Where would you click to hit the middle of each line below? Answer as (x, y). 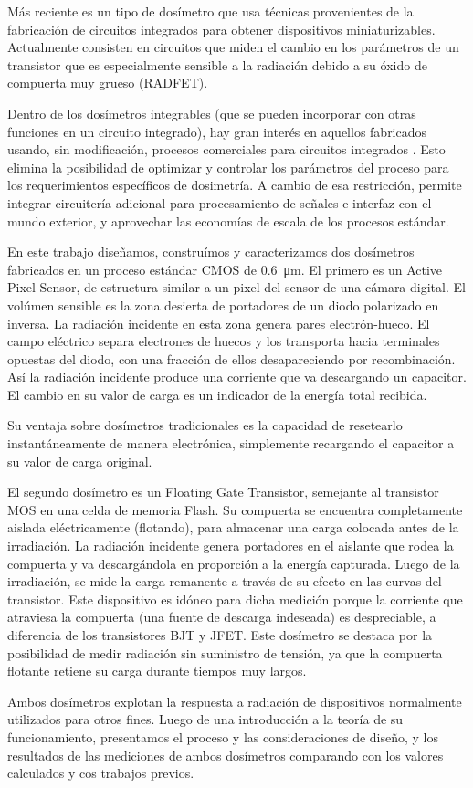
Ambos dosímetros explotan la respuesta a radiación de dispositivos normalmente (235, 701)
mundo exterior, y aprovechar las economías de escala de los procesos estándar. (228, 221)
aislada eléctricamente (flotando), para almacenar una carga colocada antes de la (233, 527)
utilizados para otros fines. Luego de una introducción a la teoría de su (205, 719)
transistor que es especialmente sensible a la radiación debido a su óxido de (217, 64)
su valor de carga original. (80, 461)
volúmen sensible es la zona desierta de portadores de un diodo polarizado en (223, 305)
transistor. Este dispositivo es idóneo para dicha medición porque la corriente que (235, 599)
